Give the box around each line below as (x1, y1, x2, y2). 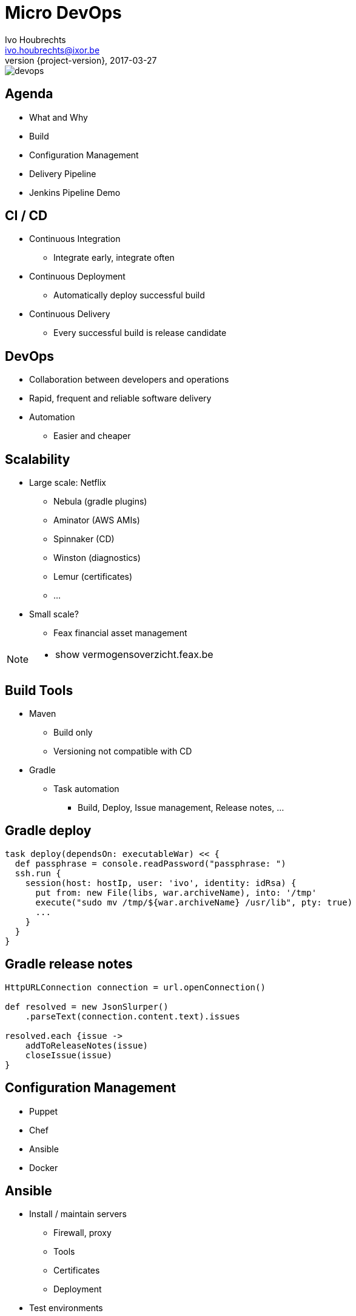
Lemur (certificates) (53, 571, 133, 582)
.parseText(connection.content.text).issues (25, 1011, 240, 1021)
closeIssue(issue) (25, 1050, 113, 1060)
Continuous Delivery (29, 309, 110, 320)
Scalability (5, 451, 70, 467)
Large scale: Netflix (29, 477, 106, 488)
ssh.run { (15, 868, 61, 878)
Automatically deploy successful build (53, 290, 205, 301)
